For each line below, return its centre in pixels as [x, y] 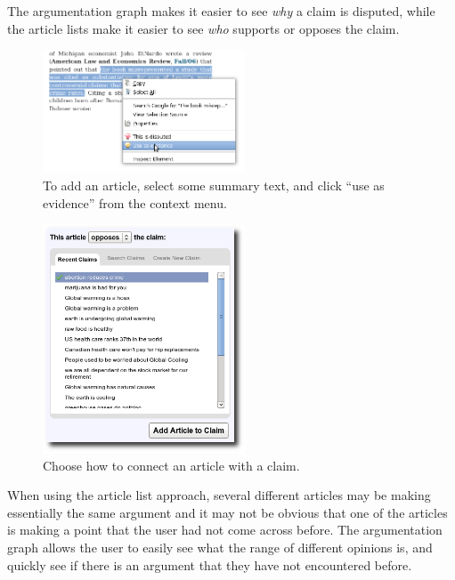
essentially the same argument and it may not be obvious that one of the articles [227, 512]
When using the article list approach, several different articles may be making [219, 495]
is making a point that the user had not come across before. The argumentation [225, 530]
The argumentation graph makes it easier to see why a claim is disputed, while [221, 11]
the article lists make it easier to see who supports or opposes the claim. [203, 28]
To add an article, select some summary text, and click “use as [214, 185]
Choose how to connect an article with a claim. [171, 465]
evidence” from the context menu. [135, 202]
